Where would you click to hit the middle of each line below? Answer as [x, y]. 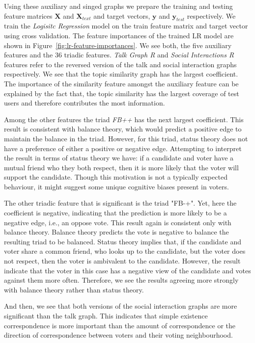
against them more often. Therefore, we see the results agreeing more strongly [121, 280]
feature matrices [28, 15]
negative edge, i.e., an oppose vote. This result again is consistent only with [118, 222]
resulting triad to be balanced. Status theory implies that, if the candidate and [123, 241]
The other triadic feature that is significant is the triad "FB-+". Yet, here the [120, 203]
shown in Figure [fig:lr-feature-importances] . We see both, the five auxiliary [118, 45]
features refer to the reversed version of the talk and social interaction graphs [120, 64]
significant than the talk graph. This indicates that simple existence [106, 316]
